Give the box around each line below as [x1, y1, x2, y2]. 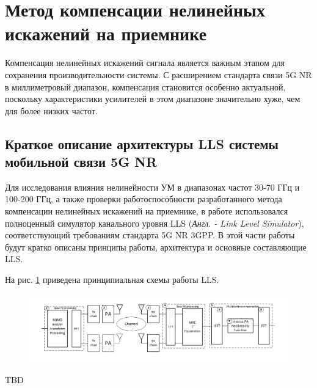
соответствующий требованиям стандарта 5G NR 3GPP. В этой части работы [5, 229, 295, 241]
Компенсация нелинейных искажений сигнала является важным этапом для [5, 56, 285, 69]
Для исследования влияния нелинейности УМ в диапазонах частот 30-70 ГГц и [5, 180, 300, 193]
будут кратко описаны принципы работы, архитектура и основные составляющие [5, 240, 307, 253]
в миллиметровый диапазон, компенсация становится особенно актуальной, [5, 80, 286, 93]
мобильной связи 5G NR [5, 152, 158, 171]
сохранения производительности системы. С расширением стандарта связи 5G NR [5, 68, 312, 81]
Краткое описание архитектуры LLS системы [5, 134, 279, 153]
